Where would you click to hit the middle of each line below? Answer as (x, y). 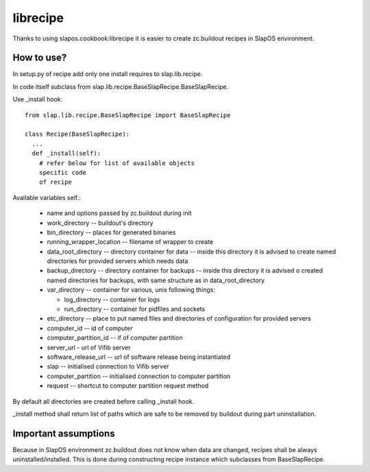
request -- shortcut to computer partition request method (128, 386)
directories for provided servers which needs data (118, 261)
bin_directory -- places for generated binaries (111, 232)
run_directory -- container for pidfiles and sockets (135, 309)
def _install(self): (66, 153)
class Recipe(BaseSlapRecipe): (77, 134)
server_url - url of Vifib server (89, 347)
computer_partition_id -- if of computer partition (115, 338)
